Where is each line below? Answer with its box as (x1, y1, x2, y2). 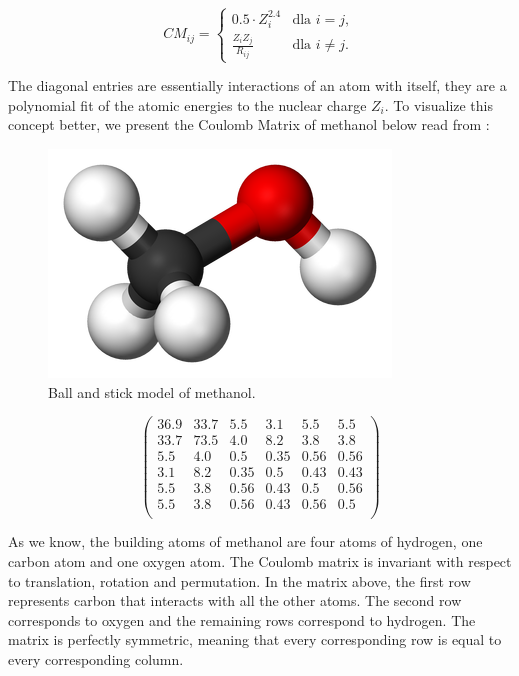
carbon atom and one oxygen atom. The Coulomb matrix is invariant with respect (8, 551, 512, 572)
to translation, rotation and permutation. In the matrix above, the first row (8, 570, 471, 591)
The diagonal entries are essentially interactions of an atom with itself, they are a (8, 75, 507, 96)
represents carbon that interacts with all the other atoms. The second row (8, 590, 462, 611)
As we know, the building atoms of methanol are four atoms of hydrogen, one (8, 531, 483, 552)
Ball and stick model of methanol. (48, 381, 256, 402)
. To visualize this (384, 94, 494, 115)
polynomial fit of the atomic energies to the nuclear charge (8, 94, 367, 115)
